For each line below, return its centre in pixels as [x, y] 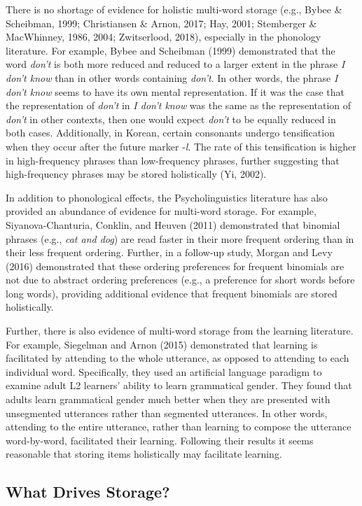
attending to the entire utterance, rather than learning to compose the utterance [179, 427]
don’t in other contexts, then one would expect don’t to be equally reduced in [171, 119]
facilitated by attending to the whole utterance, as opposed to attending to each [177, 358]
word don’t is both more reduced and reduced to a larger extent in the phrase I [175, 64]
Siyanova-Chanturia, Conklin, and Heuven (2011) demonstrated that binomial [173, 224]
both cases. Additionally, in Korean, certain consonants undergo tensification [170, 133]
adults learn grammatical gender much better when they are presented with [168, 399]
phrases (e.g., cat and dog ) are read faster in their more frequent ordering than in [180, 238]
